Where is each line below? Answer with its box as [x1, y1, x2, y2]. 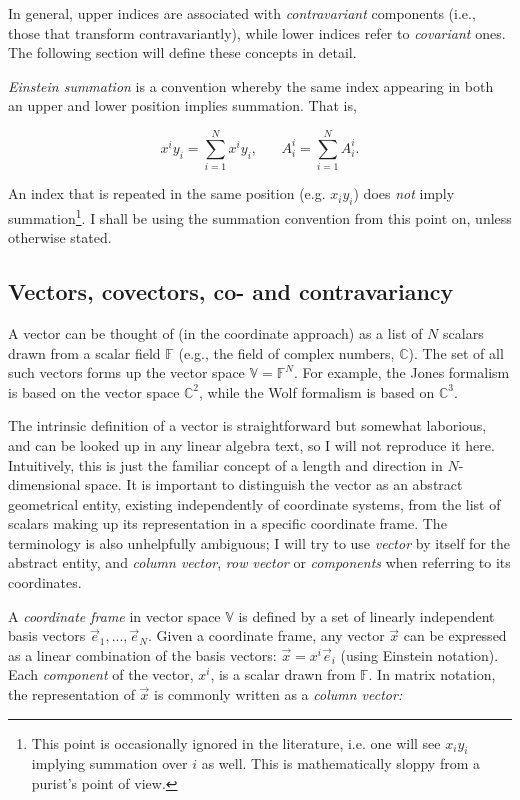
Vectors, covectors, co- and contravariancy [8, 276, 454, 307]
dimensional [8, 474, 81, 495]
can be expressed [403, 625, 507, 646]
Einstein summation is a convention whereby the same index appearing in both [8, 75, 494, 96]
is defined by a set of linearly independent [238, 605, 495, 626]
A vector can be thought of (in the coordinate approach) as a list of [8, 322, 423, 343]
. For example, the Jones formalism [293, 362, 510, 383]
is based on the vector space [8, 381, 180, 402]
